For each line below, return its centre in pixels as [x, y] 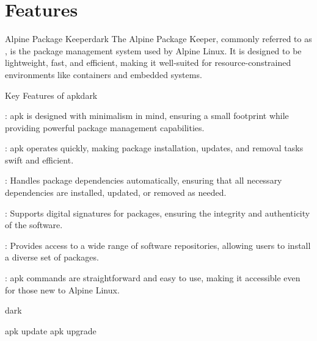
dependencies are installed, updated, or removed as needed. [116, 192]
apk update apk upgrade [51, 330]
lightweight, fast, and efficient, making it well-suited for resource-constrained [148, 63]
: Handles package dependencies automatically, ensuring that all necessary [144, 180]
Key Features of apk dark [51, 95]
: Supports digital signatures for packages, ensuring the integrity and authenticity [158, 213]
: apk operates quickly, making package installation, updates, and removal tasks [154, 148]
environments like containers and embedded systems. [104, 74]
